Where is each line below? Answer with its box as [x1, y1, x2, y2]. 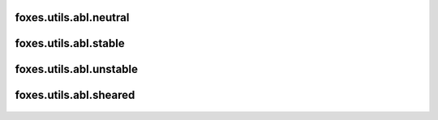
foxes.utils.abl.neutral [15, 11, 130, 24]
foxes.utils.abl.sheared [15, 88, 135, 102]
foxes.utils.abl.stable [15, 36, 125, 50]
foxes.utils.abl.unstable [15, 62, 138, 76]
